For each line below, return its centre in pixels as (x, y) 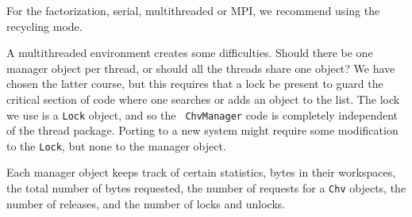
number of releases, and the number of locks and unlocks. (146, 203)
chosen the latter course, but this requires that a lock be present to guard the (195, 84)
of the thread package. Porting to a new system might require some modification (202, 130)
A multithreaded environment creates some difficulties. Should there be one (190, 53)
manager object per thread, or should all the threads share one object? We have (201, 68)
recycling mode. (44, 26)
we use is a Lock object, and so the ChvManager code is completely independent (202, 114)
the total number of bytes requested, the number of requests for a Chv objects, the (206, 188)
